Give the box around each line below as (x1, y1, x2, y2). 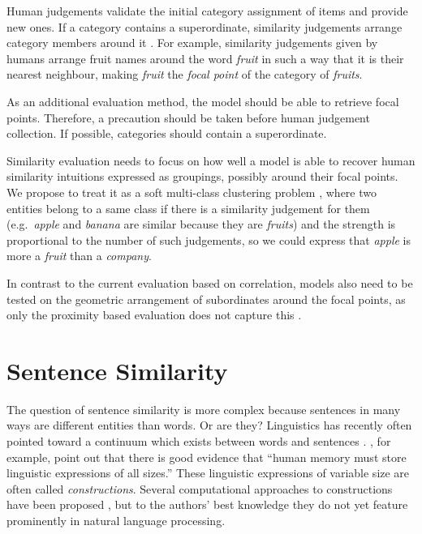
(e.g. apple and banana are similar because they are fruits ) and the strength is (6, 216, 396, 233)
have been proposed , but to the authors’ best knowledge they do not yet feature (6, 496, 408, 513)
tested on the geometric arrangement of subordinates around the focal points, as (6, 290, 406, 307)
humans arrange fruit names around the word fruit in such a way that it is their (6, 49, 404, 66)
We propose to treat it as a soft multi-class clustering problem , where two (6, 183, 377, 200)
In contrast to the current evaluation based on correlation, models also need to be (6, 274, 413, 291)
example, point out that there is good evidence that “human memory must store (6, 448, 407, 465)
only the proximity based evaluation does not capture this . (6, 306, 302, 323)
